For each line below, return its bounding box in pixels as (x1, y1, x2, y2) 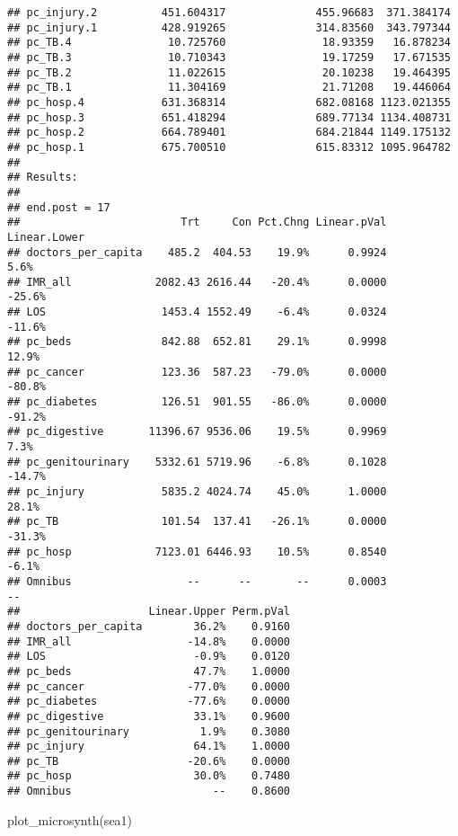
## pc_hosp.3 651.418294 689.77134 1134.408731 (7, 111, 451, 124)
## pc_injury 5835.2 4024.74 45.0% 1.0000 (7, 485, 387, 498)
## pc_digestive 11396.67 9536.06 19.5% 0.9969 (7, 425, 387, 439)
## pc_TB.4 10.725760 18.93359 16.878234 (7, 36, 451, 49)
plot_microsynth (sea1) (7, 810, 133, 829)
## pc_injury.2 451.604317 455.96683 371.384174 (7, 6, 451, 19)
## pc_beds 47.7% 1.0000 (7, 664, 290, 678)
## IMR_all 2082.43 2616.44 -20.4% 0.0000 (7, 275, 387, 289)
